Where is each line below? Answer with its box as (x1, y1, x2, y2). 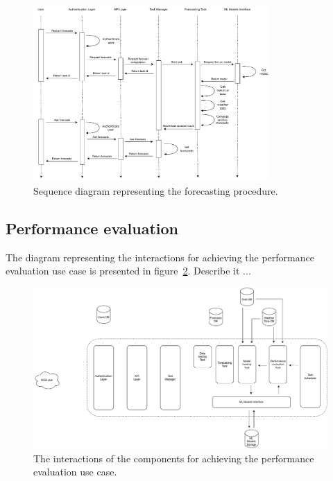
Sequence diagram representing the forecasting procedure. (33, 183, 278, 198)
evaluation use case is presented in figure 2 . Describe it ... (6, 263, 251, 278)
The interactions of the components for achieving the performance (33, 451, 314, 465)
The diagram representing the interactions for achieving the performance (6, 250, 314, 264)
